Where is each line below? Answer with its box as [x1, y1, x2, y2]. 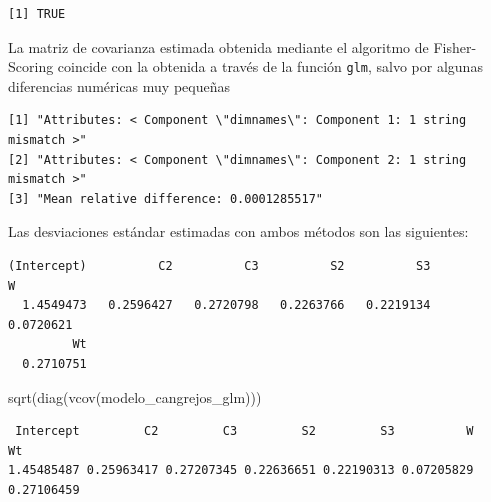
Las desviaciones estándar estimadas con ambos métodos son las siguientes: [8, 221, 469, 242]
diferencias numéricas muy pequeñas [8, 75, 230, 96]
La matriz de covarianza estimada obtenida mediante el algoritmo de [8, 36, 429, 57]
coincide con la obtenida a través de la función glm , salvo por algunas [57, 56, 483, 77]
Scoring [8, 56, 54, 77]
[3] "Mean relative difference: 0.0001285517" [8, 191, 323, 206]
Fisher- [433, 36, 477, 57]
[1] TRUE [8, 7, 66, 21]
